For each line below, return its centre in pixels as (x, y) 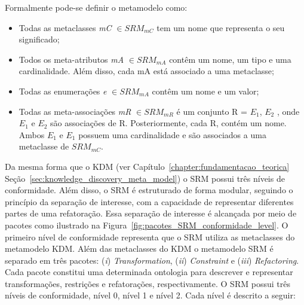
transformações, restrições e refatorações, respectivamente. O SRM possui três (148, 283)
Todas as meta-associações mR (75, 111)
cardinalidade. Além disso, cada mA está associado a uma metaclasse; (146, 71)
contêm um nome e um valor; (205, 91)
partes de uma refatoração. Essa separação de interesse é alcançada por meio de (151, 213)
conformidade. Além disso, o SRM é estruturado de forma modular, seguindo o (149, 190)
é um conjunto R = (212, 111)
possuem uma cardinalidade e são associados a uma (172, 134)
